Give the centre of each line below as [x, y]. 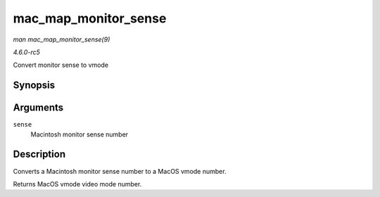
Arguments [38, 108]
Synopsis [34, 85]
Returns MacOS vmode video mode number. [77, 184]
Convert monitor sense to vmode [61, 65]
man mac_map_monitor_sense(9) [62, 39]
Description [39, 154]
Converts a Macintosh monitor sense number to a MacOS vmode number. [120, 171]
